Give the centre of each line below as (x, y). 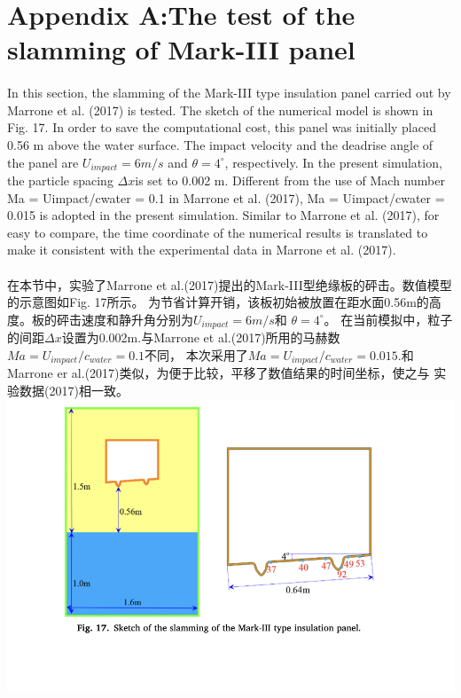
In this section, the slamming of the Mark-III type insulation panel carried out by (229, 93)
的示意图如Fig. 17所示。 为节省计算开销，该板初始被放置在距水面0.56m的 (218, 302)
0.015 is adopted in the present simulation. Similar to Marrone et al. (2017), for (223, 215)
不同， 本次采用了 (196, 354)
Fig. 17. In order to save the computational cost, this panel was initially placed (222, 127)
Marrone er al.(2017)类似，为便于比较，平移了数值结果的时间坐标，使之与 (219, 373)
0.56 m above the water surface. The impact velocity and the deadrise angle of (220, 144)
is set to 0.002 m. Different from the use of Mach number (290, 180)
